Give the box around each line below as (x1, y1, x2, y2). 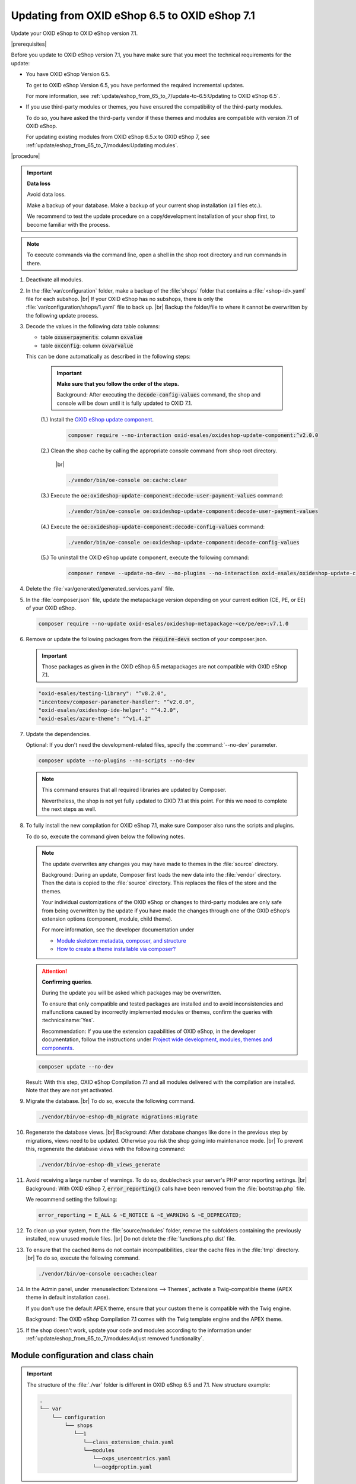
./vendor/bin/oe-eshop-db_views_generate (38, 1161, 161, 1168)
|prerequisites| (11, 40, 47, 47)
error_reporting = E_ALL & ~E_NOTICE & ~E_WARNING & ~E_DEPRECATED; (38, 1212, 242, 1218)
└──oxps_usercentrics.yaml (92, 1455, 171, 1462)
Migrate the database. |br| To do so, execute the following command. (26, 1098, 195, 1105)
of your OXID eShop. (26, 604, 77, 611)
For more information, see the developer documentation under (42, 926, 195, 933)
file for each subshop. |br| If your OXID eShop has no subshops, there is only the (26, 295, 224, 302)
